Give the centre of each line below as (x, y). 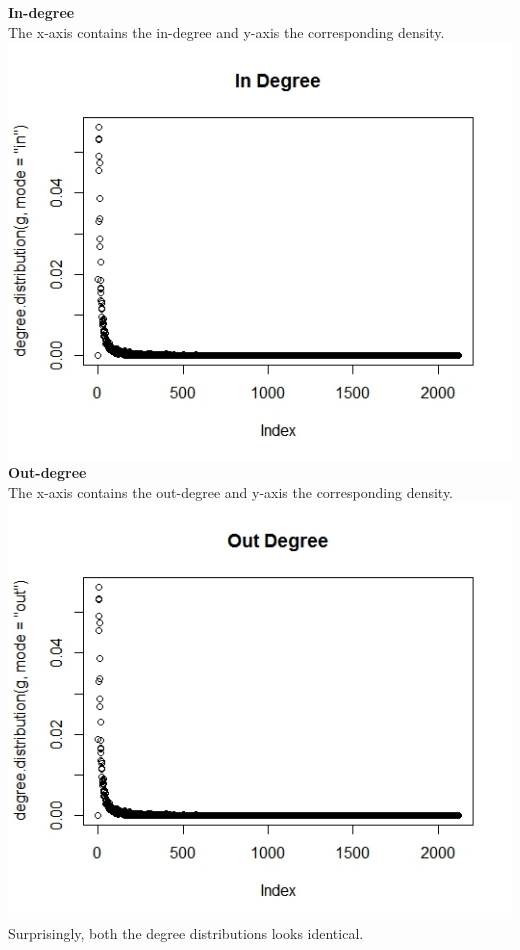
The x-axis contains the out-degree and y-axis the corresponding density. (231, 491)
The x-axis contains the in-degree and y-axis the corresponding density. (226, 31)
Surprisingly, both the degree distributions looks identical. (186, 932)
